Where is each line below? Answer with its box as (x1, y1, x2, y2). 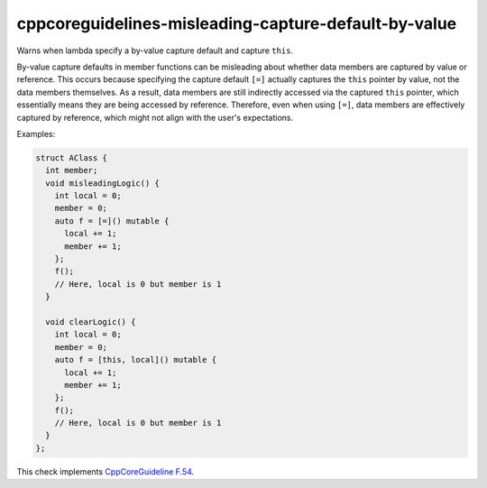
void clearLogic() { (45, 317, 136, 327)
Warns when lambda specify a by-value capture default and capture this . (16, 45, 293, 56)
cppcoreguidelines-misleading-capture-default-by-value (16, 14, 457, 33)
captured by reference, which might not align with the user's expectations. (16, 112, 293, 123)
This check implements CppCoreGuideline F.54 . (16, 465, 195, 477)
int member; (45, 165, 98, 176)
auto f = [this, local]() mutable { (54, 354, 216, 365)
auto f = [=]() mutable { (54, 216, 170, 226)
